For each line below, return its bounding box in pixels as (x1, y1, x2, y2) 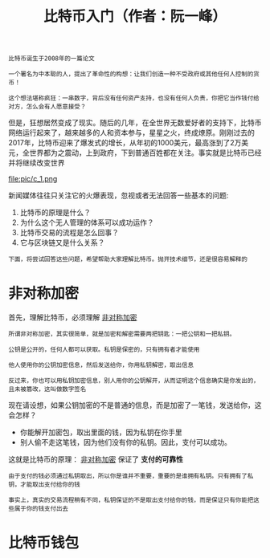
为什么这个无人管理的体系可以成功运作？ (19, 218, 154, 227)
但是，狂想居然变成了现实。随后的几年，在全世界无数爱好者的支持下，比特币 (8, 118, 262, 128)
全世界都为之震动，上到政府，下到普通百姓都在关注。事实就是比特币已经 (22, 148, 262, 157)
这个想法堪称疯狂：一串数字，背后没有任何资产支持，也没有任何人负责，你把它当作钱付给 (8, 94, 260, 103)
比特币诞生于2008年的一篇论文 (8, 55, 95, 63)
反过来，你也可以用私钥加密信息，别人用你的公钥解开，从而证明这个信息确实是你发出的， (8, 377, 260, 385)
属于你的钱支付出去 (14, 505, 68, 513)
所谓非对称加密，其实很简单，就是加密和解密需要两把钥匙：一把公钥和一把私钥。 (8, 330, 235, 338)
